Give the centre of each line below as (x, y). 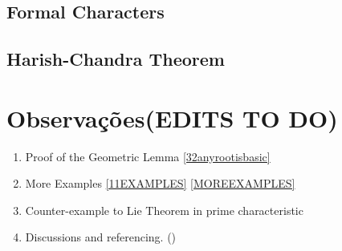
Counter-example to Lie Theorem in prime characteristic (164, 210)
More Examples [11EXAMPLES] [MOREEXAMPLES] (160, 183)
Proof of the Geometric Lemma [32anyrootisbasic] (148, 156)
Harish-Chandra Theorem (116, 59)
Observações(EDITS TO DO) (172, 117)
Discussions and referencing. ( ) (101, 237)
